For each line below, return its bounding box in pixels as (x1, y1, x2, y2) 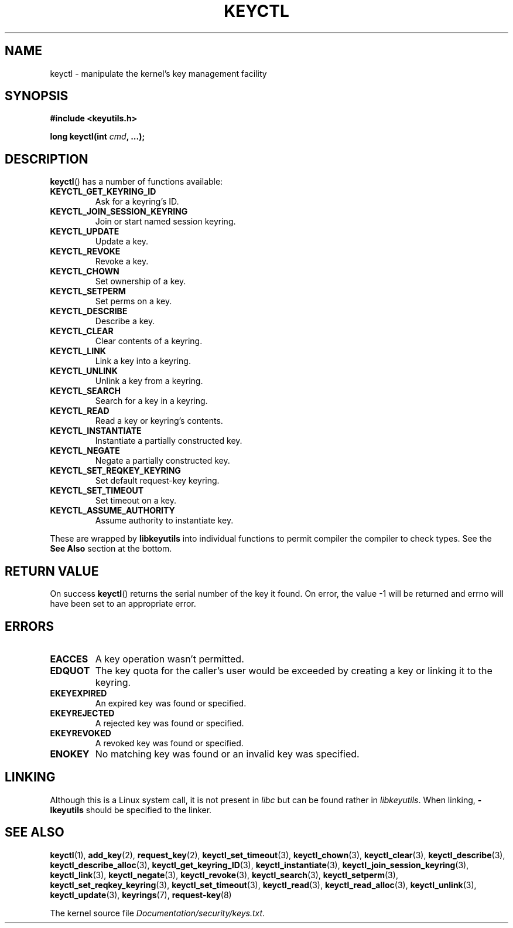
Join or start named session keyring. (95, 216, 236, 227)
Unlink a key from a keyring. (95, 376, 203, 386)
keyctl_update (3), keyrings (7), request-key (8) (50, 889, 232, 900)
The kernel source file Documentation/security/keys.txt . (50, 907, 265, 918)
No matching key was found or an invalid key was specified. (95, 747, 360, 760)
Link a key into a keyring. (95, 356, 191, 366)
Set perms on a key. (95, 296, 172, 307)
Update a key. (95, 236, 149, 247)
